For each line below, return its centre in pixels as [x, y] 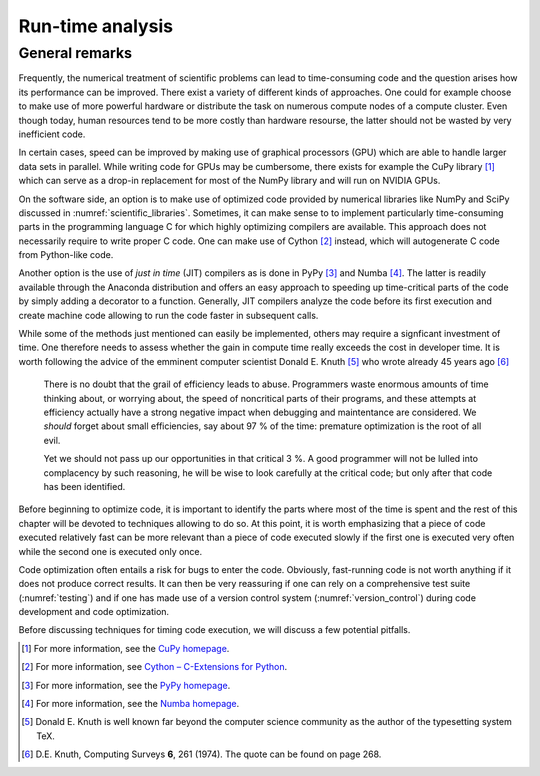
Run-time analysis [96, 26]
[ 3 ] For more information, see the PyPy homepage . [126, 685]
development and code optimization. [94, 612]
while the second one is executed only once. [110, 551]
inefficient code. [52, 134]
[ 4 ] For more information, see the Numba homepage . [130, 704]
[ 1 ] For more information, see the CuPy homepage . [125, 648]
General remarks [75, 53]
